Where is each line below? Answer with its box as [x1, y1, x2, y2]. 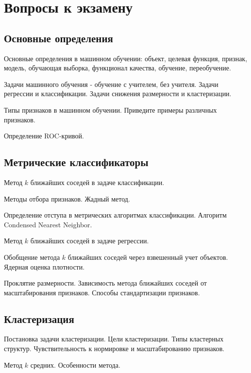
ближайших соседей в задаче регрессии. [30, 236, 149, 246]
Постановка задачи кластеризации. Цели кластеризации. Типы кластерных [4, 334, 224, 344]
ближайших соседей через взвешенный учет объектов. [67, 252, 228, 262]
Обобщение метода [4, 252, 60, 262]
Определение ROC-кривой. [4, 131, 84, 141]
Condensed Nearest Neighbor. [4, 219, 92, 229]
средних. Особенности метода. [30, 359, 120, 370]
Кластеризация [4, 311, 74, 326]
